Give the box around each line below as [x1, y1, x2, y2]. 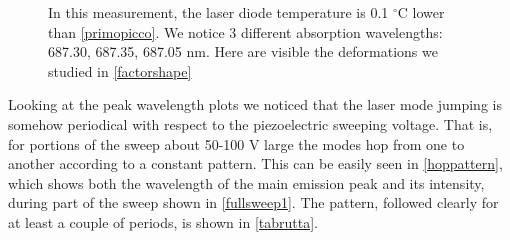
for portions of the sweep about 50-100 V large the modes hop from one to [8, 133, 465, 154]
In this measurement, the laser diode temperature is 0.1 [48, 2, 389, 22]
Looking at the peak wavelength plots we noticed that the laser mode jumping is [8, 94, 502, 115]
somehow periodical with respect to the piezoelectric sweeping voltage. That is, [8, 113, 493, 134]
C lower [397, 2, 445, 22]
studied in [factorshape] [48, 60, 192, 81]
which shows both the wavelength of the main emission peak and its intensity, [8, 172, 485, 193]
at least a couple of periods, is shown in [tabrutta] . [8, 211, 318, 232]
